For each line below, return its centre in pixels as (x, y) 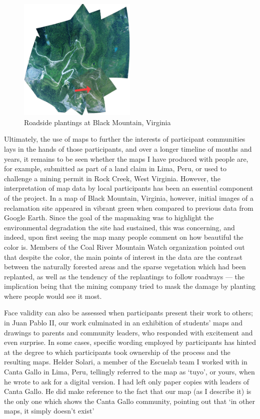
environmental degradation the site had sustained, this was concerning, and (119, 227)
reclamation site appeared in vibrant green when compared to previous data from (129, 207)
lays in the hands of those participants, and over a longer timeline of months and (128, 148)
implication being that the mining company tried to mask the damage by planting (130, 286)
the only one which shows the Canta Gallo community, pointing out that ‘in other (129, 401)
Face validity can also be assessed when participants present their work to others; (128, 313)
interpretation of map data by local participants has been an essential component (129, 188)
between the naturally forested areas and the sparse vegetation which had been (125, 267)
